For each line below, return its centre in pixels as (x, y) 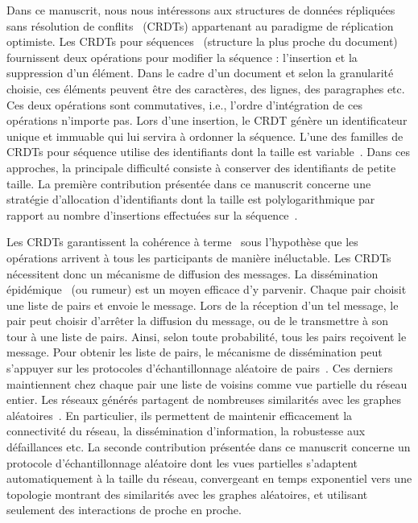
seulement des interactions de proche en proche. (124, 510)
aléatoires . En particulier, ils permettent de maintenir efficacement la (180, 415)
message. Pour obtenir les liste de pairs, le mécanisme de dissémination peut (195, 352)
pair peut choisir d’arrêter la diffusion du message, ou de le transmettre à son (197, 321)
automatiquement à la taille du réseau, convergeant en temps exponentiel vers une (209, 478)
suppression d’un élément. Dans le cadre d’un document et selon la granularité (200, 73)
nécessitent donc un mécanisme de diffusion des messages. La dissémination (192, 273)
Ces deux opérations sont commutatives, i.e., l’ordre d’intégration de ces (184, 104)
